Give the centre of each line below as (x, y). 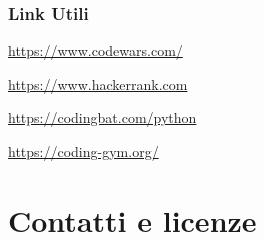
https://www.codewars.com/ (95, 50)
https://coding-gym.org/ (83, 151)
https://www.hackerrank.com (98, 83)
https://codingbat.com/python (102, 117)
